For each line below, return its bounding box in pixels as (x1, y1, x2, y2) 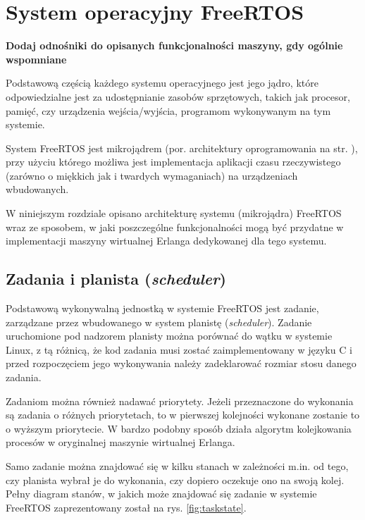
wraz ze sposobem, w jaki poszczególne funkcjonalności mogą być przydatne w (6, 219, 344, 234)
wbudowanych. (6, 182, 69, 197)
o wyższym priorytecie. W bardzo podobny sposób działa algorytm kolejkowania (6, 421, 352, 435)
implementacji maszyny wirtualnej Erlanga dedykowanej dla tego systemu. (6, 233, 327, 248)
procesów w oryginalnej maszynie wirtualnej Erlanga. (6, 435, 235, 450)
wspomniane (6, 51, 67, 66)
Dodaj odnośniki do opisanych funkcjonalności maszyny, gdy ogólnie (6, 38, 343, 53)
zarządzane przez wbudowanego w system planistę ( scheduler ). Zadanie (6, 314, 312, 329)
